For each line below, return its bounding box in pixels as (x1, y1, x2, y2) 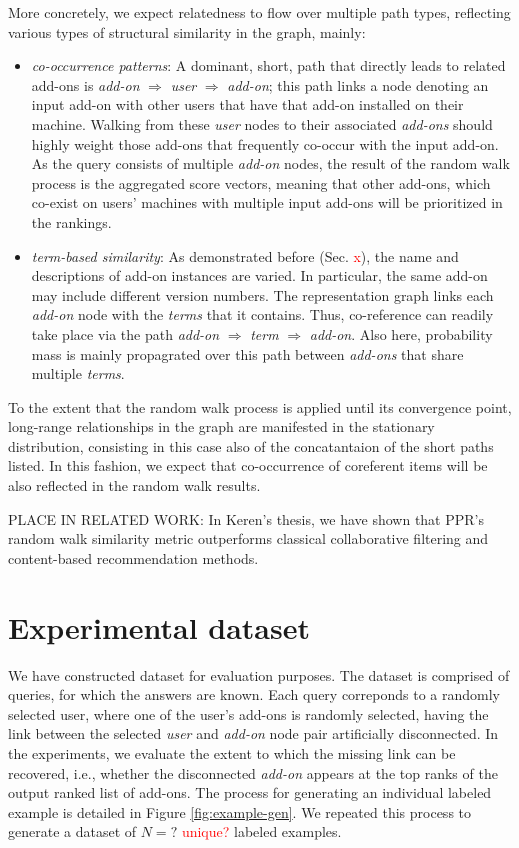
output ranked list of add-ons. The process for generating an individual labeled (8, 782, 492, 803)
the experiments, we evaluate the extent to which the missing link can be (8, 742, 456, 763)
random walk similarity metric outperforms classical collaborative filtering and (8, 528, 489, 549)
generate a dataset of (8, 821, 137, 842)
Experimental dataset (8, 606, 311, 647)
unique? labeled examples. (181, 821, 342, 842)
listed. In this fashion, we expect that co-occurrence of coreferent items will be (8, 455, 488, 476)
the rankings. (31, 211, 112, 232)
